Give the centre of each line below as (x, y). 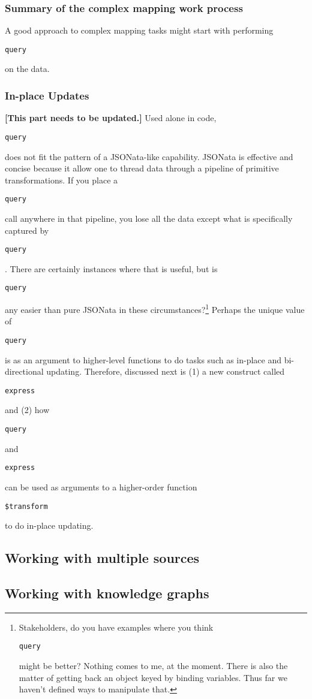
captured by (27, 230)
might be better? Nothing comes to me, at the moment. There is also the (153, 665)
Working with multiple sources (102, 558)
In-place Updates (47, 95)
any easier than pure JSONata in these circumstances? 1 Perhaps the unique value (155, 308)
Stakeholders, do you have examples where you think (116, 627)
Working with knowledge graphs (107, 593)
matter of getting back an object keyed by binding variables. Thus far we (153, 677)
